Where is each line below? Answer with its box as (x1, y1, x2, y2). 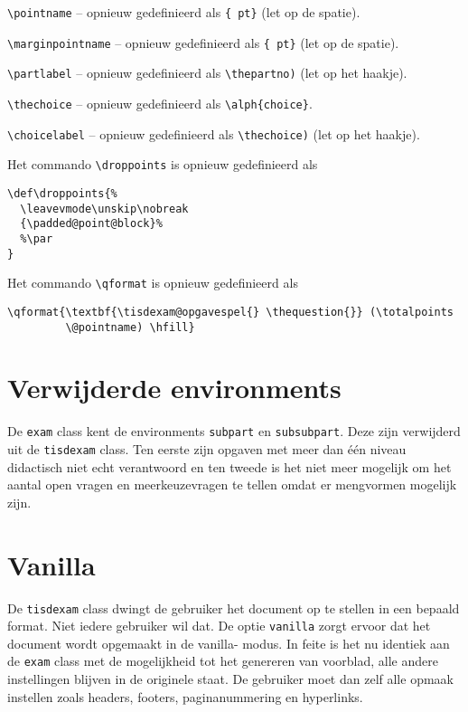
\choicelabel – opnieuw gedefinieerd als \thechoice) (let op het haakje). (7, 124, 420, 143)
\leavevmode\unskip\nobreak (20, 202, 189, 215)
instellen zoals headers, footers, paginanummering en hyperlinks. (7, 687, 363, 706)
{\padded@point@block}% (20, 217, 163, 231)
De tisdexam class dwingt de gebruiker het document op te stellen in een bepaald (7, 598, 460, 617)
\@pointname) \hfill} (65, 320, 195, 334)
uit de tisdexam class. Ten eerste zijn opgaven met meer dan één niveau (7, 439, 407, 458)
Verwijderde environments (7, 369, 342, 406)
